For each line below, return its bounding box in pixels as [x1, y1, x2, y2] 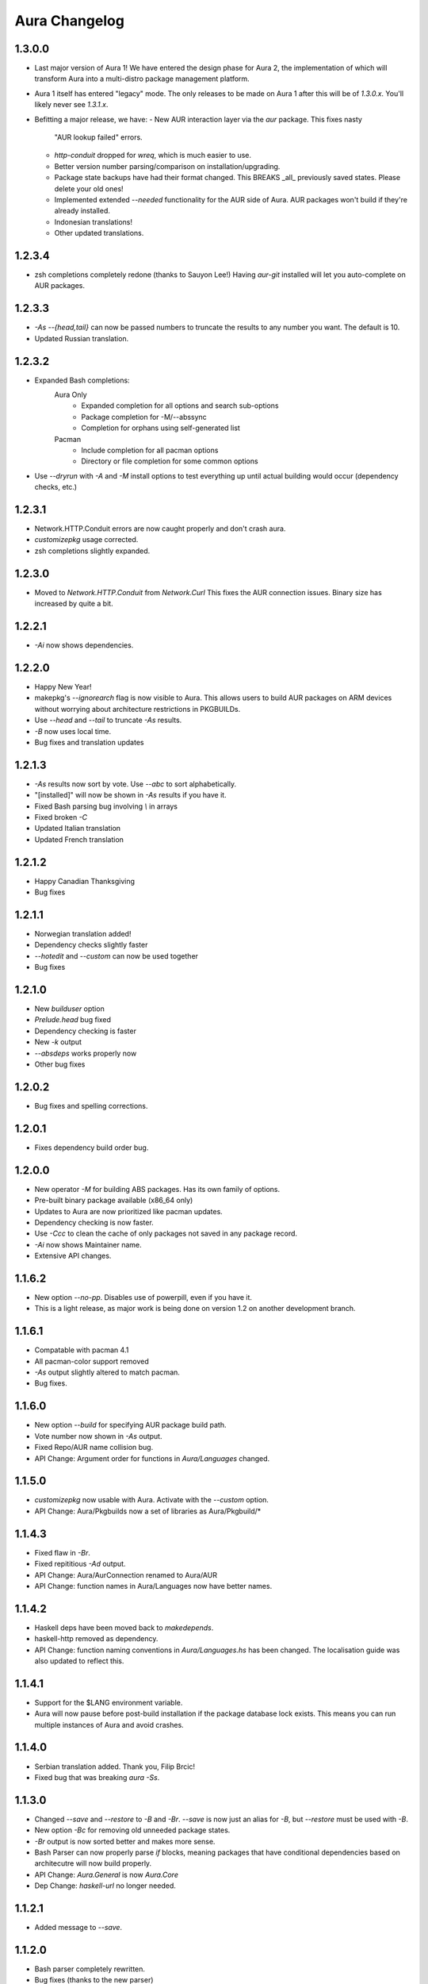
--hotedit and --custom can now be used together [34, 951, 198, 960]
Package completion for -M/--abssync [81, 412, 208, 421]
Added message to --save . [34, 1923, 123, 1932]
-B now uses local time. [34, 726, 112, 736]
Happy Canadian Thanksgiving [34, 876, 135, 886]
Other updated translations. [54, 229, 144, 238]
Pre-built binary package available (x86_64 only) [34, 1195, 193, 1205]
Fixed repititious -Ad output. [34, 1559, 126, 1569]
